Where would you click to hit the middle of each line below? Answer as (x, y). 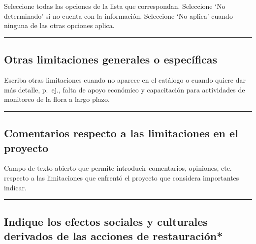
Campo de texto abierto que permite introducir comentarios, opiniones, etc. (118, 168)
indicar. (15, 187)
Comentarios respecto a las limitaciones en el (121, 133)
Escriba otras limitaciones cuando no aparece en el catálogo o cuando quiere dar (125, 79)
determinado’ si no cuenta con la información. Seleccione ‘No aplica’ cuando (118, 15)
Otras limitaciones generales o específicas (111, 59)
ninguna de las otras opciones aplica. (59, 25)
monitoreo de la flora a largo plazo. (57, 99)
